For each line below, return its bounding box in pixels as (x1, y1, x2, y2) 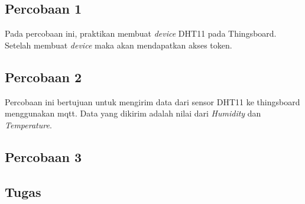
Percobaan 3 (5, 147, 82, 166)
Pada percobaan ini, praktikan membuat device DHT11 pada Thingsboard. (5, 27, 277, 40)
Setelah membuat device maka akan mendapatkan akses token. (5, 38, 232, 51)
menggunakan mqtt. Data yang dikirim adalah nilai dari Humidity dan (5, 107, 261, 119)
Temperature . (5, 118, 52, 131)
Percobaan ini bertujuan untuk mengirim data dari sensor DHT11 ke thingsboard (5, 95, 300, 108)
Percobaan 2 (5, 67, 82, 86)
